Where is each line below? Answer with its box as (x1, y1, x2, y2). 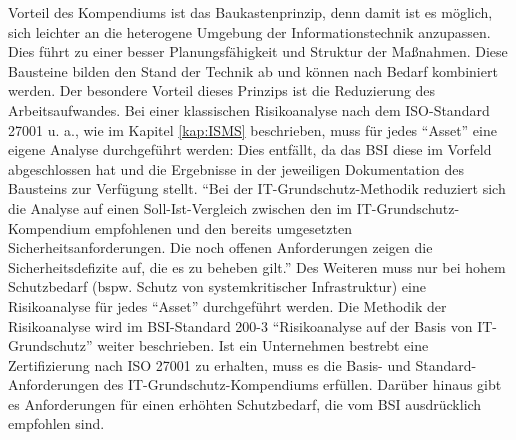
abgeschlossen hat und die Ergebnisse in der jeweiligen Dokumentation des (8, 158, 464, 179)
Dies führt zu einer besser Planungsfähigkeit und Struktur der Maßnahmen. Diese (8, 41, 508, 62)
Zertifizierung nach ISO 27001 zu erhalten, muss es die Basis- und (8, 354, 411, 375)
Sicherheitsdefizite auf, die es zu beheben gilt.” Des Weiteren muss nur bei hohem (8, 256, 506, 277)
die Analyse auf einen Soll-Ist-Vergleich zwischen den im (8, 197, 353, 218)
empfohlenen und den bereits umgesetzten (95, 217, 352, 238)
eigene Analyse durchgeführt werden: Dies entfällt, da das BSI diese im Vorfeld (8, 139, 492, 160)
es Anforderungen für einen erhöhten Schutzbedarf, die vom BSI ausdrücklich (8, 393, 482, 414)
